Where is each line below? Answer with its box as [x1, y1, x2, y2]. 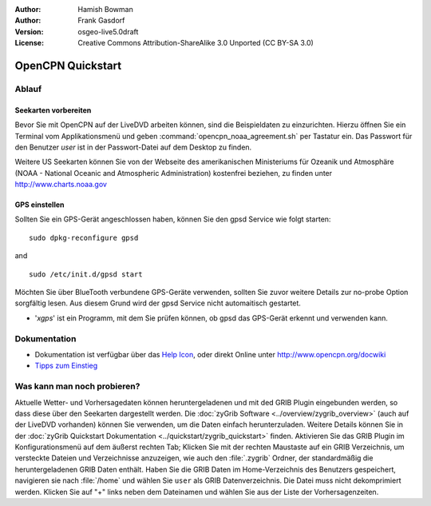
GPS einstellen [14, 200, 65, 209]
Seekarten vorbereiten [14, 105, 92, 115]
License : [14, 38, 44, 48]
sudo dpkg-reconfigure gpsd [29, 233, 139, 242]
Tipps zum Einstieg [34, 361, 98, 371]
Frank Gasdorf [77, 16, 125, 26]
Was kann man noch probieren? [14, 380, 140, 392]
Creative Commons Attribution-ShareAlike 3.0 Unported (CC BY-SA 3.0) [77, 38, 314, 48]
